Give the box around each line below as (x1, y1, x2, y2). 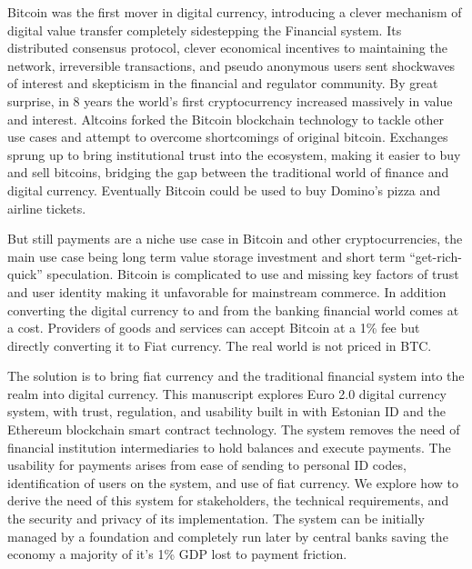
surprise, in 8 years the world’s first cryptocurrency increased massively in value (7, 91, 453, 110)
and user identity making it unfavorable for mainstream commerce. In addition (7, 282, 447, 301)
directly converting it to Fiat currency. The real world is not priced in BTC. (7, 335, 432, 354)
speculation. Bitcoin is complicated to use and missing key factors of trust (46, 265, 459, 284)
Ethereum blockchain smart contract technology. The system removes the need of (7, 420, 460, 439)
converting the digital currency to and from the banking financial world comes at (7, 300, 459, 319)
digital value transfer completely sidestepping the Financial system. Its (7, 20, 402, 39)
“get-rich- (409, 246, 462, 265)
